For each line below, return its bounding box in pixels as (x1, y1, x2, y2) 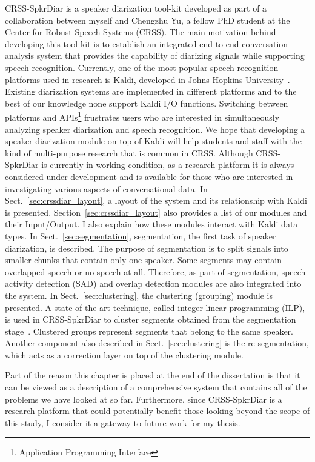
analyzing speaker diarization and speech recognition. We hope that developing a (5, 122, 305, 135)
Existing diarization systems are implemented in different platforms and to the (5, 85, 297, 98)
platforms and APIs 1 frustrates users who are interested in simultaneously (5, 109, 280, 123)
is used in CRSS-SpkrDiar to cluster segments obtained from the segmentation (5, 313, 296, 326)
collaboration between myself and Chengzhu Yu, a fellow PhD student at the (5, 13, 290, 26)
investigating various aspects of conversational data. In (5, 182, 208, 195)
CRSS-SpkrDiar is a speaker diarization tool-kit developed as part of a (5, 2, 267, 14)
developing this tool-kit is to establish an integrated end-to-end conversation (5, 37, 288, 50)
